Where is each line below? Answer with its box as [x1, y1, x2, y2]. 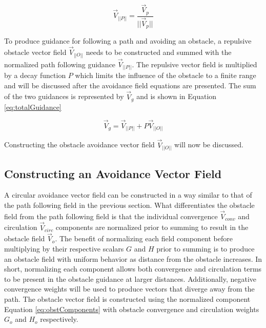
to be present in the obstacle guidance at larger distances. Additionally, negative [4, 273, 256, 284]
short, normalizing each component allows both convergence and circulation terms [4, 263, 262, 274]
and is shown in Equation [136, 91, 217, 102]
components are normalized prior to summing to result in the [55, 222, 249, 233]
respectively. [40, 314, 78, 324]
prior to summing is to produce [156, 243, 255, 254]
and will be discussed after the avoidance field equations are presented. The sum [4, 80, 256, 90]
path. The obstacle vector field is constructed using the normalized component [4, 294, 251, 304]
